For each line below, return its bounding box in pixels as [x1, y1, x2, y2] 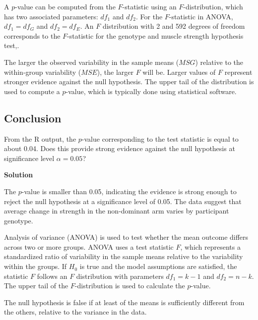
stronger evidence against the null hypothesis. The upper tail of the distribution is [4, 76, 254, 87]
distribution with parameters [76, 270, 164, 281]
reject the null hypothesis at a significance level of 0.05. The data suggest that [4, 196, 242, 206]
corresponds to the [4, 30, 61, 41]
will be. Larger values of [142, 66, 216, 77]
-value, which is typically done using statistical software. [65, 86, 237, 96]
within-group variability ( [4, 66, 81, 77]
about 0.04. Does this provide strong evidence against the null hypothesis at [4, 143, 235, 154]
